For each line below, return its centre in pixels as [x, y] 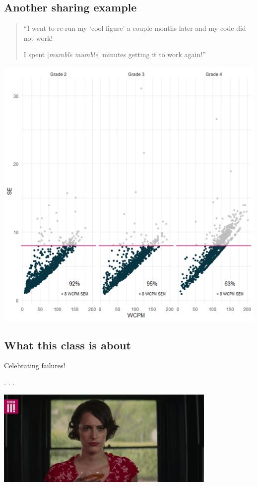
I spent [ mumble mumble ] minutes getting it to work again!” [115, 54]
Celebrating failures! [35, 365]
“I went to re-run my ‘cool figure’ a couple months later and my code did [135, 28]
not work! [38, 38]
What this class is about [67, 345]
